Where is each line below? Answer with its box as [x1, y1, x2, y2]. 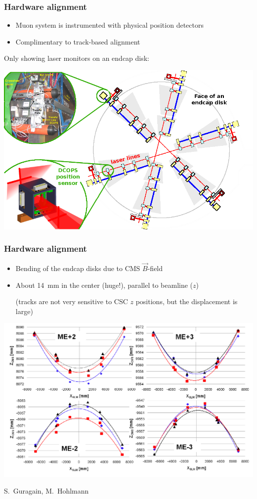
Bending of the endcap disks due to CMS [15, 263, 140, 273]
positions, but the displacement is [135, 296, 238, 307]
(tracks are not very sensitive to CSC [15, 296, 128, 307]
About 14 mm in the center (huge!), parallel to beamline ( [15, 279, 193, 290]
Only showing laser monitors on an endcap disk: [4, 53, 150, 63]
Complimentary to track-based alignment [15, 36, 140, 46]
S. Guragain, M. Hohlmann [4, 486, 89, 496]
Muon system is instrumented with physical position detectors [15, 20, 204, 30]
